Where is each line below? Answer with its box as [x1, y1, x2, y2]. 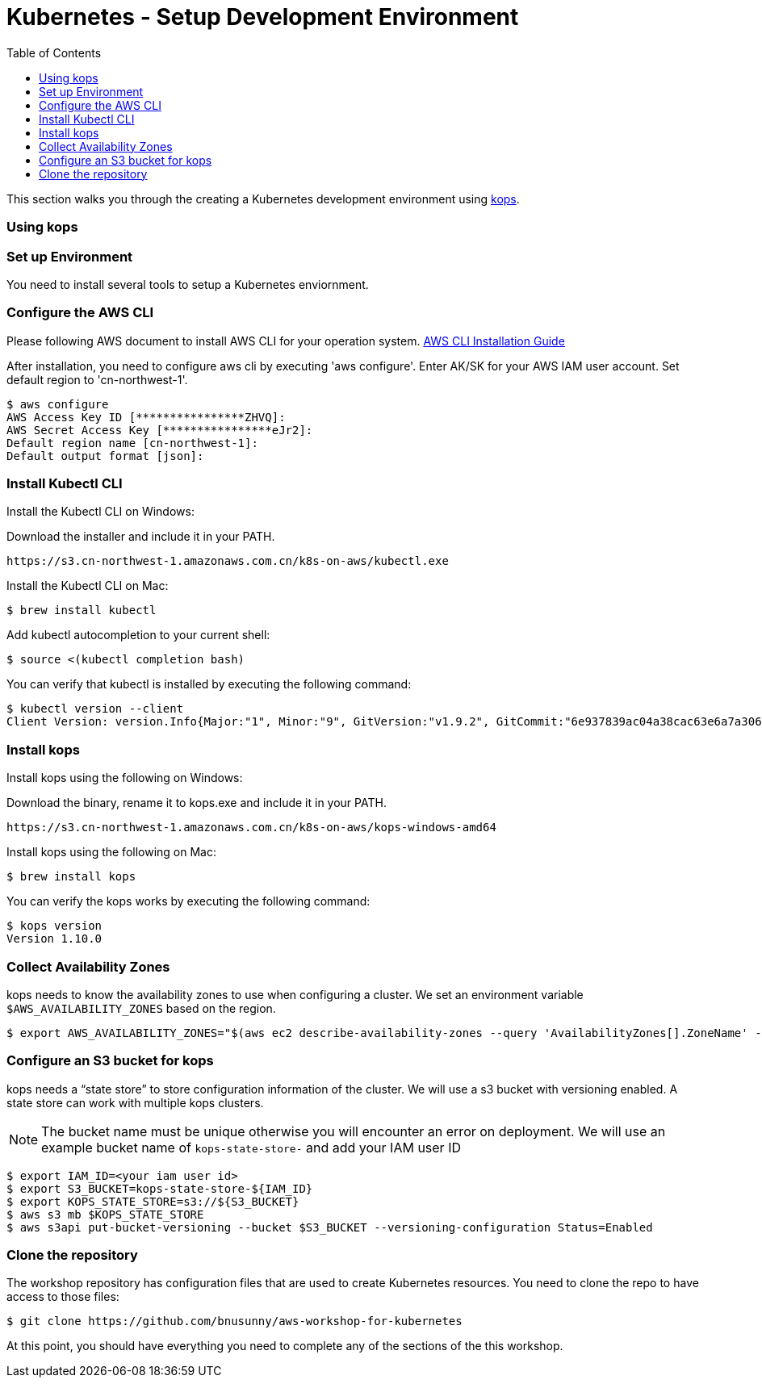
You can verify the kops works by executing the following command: [6, 894, 371, 909]
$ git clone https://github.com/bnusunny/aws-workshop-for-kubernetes [6, 1315, 463, 1328]
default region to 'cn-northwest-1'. [6, 372, 188, 387]
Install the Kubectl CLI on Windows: [6, 504, 195, 519]
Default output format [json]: [6, 449, 204, 462]
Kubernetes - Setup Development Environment [6, 3, 519, 31]
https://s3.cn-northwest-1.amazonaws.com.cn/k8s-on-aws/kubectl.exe [6, 554, 449, 568]
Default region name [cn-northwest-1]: [6, 436, 258, 449]
